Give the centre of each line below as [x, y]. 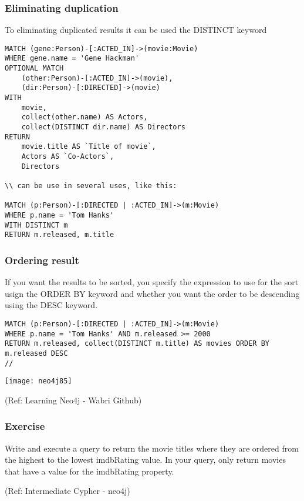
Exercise [25, 426]
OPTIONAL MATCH [34, 69]
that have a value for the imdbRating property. [89, 471]
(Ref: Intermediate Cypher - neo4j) [67, 491]
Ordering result [42, 260]
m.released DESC [36, 353]
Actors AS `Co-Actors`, [68, 157]
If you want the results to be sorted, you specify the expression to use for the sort [152, 282]
